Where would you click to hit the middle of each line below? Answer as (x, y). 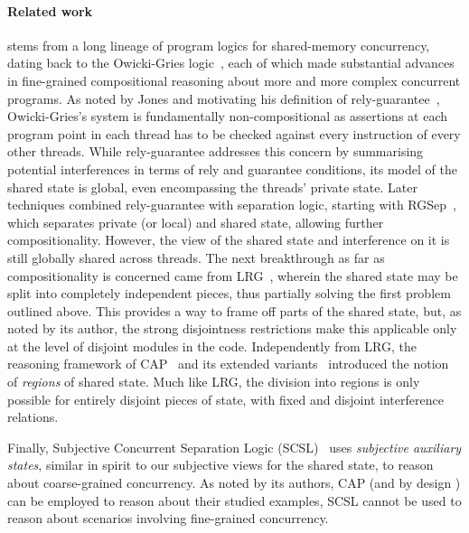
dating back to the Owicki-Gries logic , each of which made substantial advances (231, 63)
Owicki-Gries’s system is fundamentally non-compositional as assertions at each (228, 116)
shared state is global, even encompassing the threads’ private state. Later (212, 187)
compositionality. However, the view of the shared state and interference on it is (229, 240)
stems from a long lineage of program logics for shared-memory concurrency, (219, 45)
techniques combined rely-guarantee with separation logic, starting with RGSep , (232, 205)
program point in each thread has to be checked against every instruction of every (234, 133)
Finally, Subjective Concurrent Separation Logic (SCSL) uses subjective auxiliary (234, 447)
